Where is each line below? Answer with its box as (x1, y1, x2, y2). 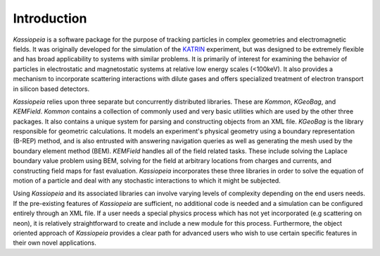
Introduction (13, 11, 87, 26)
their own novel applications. (13, 238, 96, 247)
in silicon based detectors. (13, 85, 90, 93)
